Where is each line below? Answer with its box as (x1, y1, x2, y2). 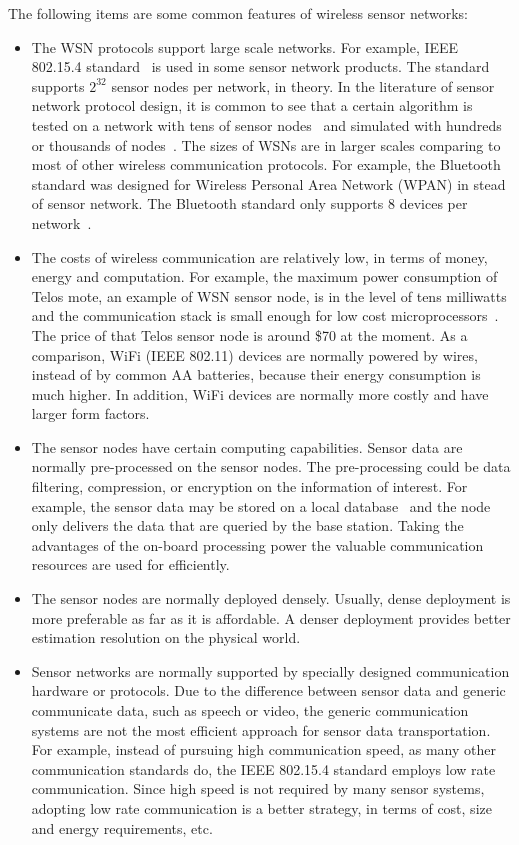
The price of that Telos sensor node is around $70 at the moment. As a (31, 324, 468, 345)
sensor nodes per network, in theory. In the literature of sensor (111, 75, 495, 96)
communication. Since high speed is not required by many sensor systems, (31, 778, 485, 799)
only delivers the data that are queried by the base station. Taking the (31, 515, 464, 536)
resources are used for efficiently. (31, 554, 230, 575)
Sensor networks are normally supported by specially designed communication (31, 660, 510, 681)
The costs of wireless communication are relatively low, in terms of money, (31, 246, 488, 267)
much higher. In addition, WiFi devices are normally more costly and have (31, 383, 489, 404)
